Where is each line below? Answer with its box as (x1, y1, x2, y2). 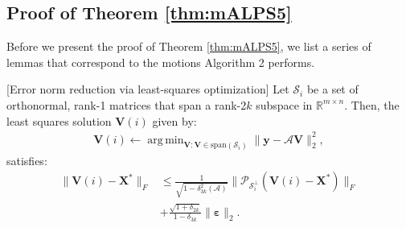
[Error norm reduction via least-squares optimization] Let (6, 81, 289, 97)
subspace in (256, 96, 313, 113)
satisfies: (6, 151, 47, 168)
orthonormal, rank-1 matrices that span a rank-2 (6, 96, 247, 113)
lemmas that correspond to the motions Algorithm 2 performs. (6, 53, 315, 70)
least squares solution (6, 112, 112, 129)
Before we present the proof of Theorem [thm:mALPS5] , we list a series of (6, 38, 371, 55)
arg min (147, 134, 184, 146)
